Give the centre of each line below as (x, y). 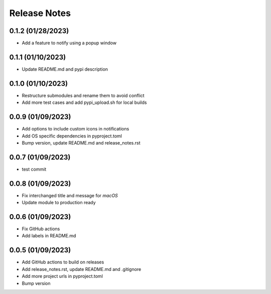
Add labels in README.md (49, 236)
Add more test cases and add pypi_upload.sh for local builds (84, 102)
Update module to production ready (59, 203)
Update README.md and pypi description (65, 69)
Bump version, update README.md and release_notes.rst (81, 142)
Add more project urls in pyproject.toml (62, 276)
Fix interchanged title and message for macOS (70, 195)
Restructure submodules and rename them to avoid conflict (83, 95)
